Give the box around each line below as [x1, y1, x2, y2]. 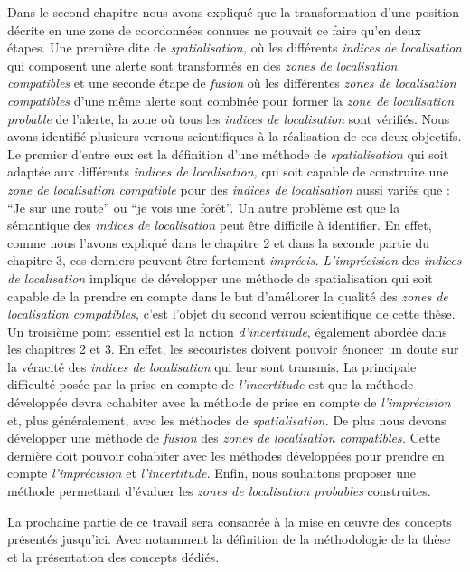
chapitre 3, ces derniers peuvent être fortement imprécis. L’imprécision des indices [7, 251, 462, 270]
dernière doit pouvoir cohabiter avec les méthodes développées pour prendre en [7, 445, 445, 464]
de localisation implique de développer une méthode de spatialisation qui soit [7, 268, 433, 287]
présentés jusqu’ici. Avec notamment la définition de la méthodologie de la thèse [7, 529, 451, 548]
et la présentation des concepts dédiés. [7, 547, 220, 566]
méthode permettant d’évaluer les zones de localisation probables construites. [7, 481, 431, 500]
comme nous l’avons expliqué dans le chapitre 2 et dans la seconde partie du [7, 233, 430, 252]
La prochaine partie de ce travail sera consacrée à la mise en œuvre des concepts [7, 511, 452, 530]
